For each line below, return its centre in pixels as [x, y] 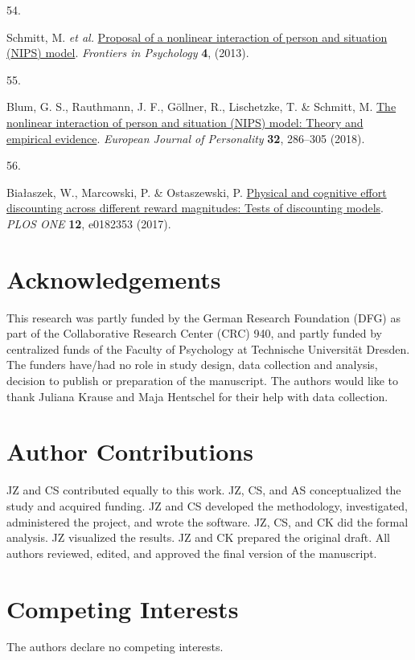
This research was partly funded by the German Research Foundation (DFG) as [203, 317]
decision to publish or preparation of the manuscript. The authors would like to [203, 381]
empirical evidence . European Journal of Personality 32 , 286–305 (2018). [186, 138]
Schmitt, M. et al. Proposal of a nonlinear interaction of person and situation [197, 37]
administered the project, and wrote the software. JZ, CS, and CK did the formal [207, 521]
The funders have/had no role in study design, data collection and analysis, [192, 365]
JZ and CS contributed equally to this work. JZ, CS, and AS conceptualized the [204, 490]
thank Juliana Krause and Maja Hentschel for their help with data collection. [197, 396]
